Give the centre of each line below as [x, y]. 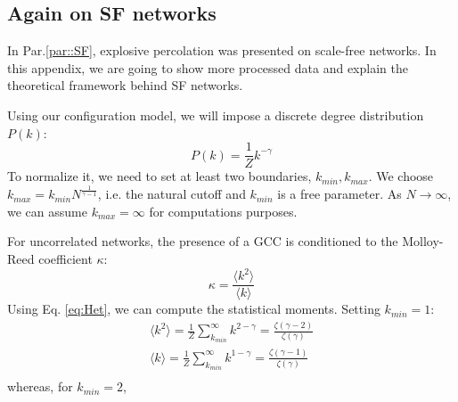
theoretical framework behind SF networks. [125, 85]
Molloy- [423, 241]
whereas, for [40, 386]
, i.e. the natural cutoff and [172, 194]
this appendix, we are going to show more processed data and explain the [208, 67]
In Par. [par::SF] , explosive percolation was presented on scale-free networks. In [222, 50]
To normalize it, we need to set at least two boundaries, [159, 176]
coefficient [65, 258]
